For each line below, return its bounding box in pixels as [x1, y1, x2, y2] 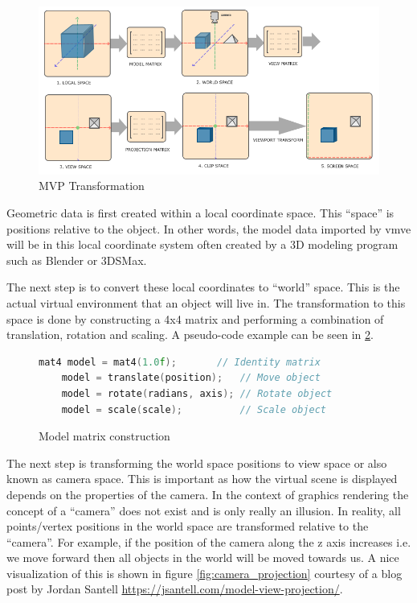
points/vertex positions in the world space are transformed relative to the [6, 518, 369, 535]
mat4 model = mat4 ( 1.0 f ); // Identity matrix [39, 356, 321, 368]
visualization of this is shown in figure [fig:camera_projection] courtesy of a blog [6, 564, 403, 581]
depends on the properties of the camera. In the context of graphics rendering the [6, 485, 409, 502]
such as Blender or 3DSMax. [6, 251, 147, 268]
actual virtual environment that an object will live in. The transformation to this [6, 294, 406, 311]
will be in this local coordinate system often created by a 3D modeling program [6, 236, 399, 253]
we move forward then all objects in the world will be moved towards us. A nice [6, 549, 399, 566]
